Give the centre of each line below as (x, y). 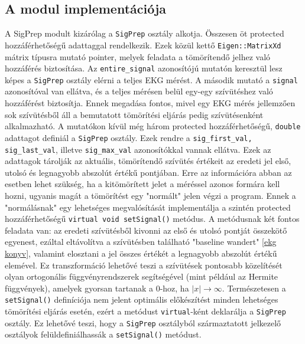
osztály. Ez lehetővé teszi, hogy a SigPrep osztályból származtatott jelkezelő (143, 322)
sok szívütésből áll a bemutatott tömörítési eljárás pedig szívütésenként (134, 114)
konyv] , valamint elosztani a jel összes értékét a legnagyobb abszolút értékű (141, 253)
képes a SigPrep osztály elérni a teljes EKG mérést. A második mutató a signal (151, 79)
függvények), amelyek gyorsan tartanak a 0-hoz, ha (97, 288)
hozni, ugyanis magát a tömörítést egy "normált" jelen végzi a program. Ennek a (150, 195)
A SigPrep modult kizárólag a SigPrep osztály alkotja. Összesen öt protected (145, 33)
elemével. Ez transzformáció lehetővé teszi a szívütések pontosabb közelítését (144, 265)
